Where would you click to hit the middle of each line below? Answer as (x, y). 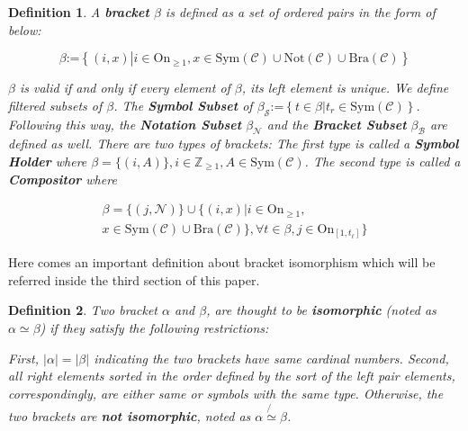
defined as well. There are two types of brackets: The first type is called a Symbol (234, 144)
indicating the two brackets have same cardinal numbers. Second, (271, 358)
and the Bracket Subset (337, 124)
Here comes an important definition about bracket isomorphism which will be (222, 262)
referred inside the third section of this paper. (134, 279)
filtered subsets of (55, 105)
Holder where (48, 161)
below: (25, 29)
